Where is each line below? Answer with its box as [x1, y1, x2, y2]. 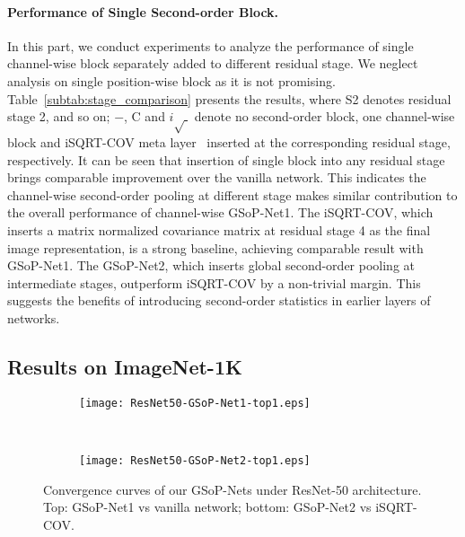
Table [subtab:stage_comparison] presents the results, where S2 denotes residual [7, 89, 452, 108]
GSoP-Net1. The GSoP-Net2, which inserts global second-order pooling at [7, 256, 416, 275]
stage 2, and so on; [7, 107, 110, 126]
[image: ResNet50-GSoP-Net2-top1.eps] [79, 453, 311, 467]
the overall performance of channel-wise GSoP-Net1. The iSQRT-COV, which [7, 203, 434, 222]
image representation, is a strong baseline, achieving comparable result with [7, 238, 424, 257]
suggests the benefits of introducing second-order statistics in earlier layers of [7, 291, 431, 310]
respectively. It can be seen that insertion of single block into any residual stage [7, 150, 445, 169]
